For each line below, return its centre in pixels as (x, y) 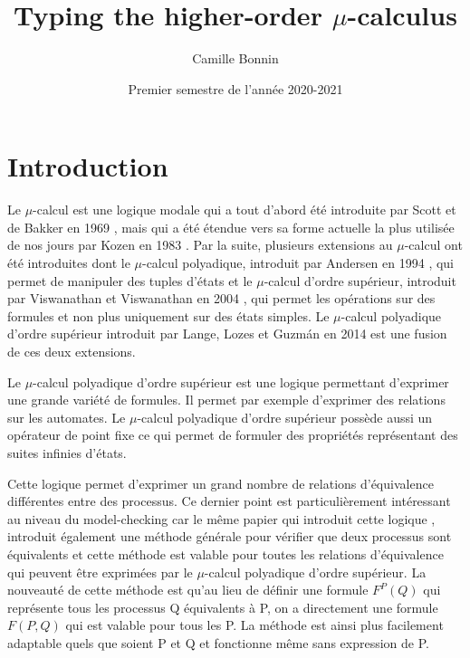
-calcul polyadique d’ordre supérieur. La (315, 572)
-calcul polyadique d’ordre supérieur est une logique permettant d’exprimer (241, 381)
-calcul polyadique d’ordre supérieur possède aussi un (285, 417)
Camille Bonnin (235, 58)
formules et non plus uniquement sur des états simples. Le (168, 315)
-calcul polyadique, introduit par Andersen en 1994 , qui (297, 263)
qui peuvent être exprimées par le (100, 572)
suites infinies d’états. (67, 452)
